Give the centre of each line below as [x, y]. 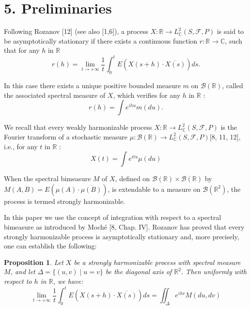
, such [234, 40]
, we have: [68, 281]
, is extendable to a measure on [154, 189]
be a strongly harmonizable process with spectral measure [157, 262]
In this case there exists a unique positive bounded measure [92, 85]
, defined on [133, 178]
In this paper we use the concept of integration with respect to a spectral [113, 217]
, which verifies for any [147, 95]
